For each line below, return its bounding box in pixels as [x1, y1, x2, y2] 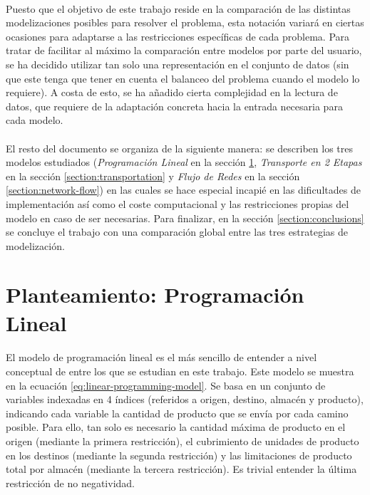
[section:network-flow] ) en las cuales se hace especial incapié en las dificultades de [6, 182, 361, 197]
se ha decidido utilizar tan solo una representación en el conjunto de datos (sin [6, 56, 349, 71]
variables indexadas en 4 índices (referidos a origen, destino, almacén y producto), [6, 392, 364, 407]
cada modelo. [6, 113, 63, 127]
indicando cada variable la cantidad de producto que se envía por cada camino [6, 405, 349, 420]
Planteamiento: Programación [6, 280, 304, 309]
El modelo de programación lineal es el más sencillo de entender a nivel [6, 350, 317, 365]
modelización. [6, 238, 65, 253]
